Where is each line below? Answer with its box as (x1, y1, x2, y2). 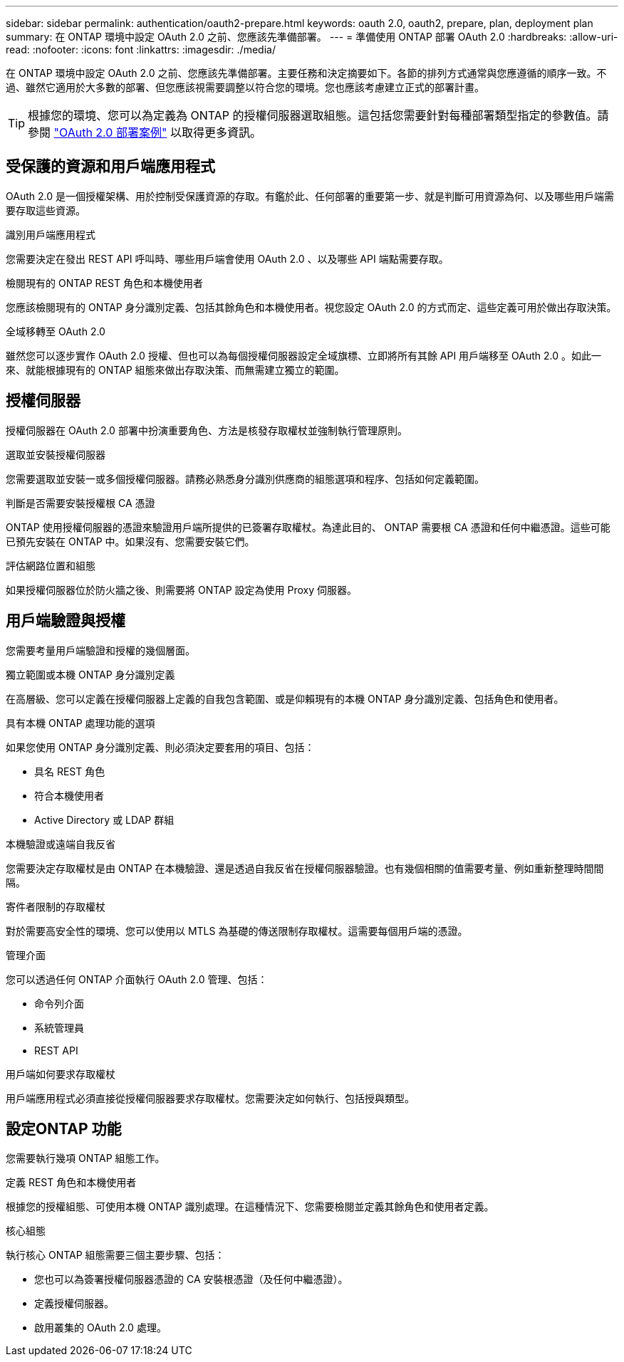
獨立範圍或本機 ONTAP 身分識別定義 (6, 668, 175, 681)
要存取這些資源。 (6, 204, 85, 216)
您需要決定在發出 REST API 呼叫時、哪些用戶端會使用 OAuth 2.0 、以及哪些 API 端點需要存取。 (6, 252, 449, 265)
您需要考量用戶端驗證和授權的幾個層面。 (6, 644, 195, 656)
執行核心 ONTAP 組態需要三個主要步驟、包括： (6, 1249, 225, 1262)
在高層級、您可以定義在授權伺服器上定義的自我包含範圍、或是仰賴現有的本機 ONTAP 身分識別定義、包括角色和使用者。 (6, 692, 564, 705)
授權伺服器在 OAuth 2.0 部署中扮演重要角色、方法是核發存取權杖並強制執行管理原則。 (6, 424, 407, 436)
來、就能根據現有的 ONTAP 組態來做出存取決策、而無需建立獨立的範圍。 (6, 363, 345, 376)
